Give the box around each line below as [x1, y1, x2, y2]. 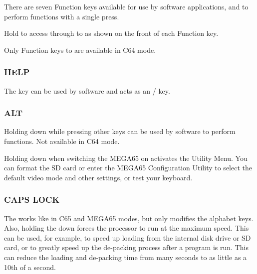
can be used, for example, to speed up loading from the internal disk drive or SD [4, 232, 251, 243]
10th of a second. [4, 262, 56, 272]
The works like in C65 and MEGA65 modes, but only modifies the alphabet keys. [4, 213, 254, 223]
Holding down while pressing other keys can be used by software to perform [4, 126, 236, 137]
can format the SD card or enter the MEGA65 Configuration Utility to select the [4, 162, 252, 173]
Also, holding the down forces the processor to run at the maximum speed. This [4, 223, 249, 233]
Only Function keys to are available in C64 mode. [4, 44, 156, 55]
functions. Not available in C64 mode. [4, 136, 120, 146]
